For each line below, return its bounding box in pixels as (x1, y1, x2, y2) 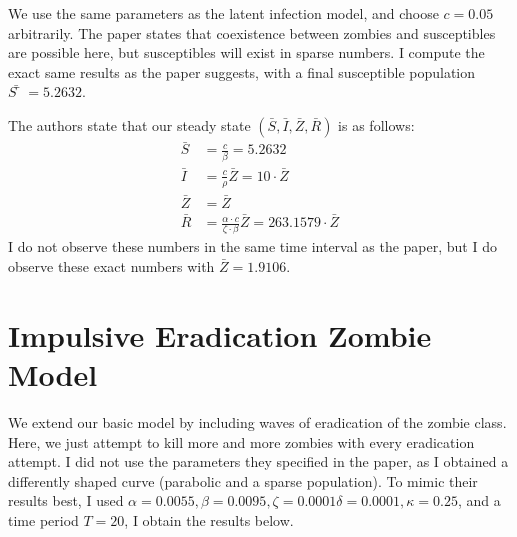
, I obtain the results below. (124, 509, 294, 530)
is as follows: (338, 114, 415, 135)
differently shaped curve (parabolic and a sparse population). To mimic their (8, 470, 478, 491)
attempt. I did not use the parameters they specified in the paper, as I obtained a (8, 451, 509, 472)
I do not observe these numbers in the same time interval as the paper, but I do (8, 236, 497, 257)
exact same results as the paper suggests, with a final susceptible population (8, 61, 476, 82)
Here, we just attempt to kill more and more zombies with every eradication (8, 431, 475, 452)
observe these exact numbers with (8, 256, 215, 277)
